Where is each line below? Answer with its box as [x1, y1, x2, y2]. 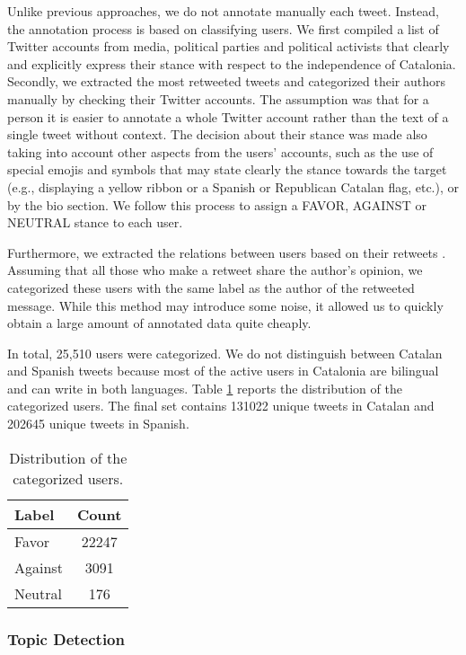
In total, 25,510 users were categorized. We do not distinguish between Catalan [7, 343, 443, 362]
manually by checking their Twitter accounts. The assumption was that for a [7, 89, 429, 108]
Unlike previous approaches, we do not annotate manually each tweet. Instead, [7, 2, 439, 20]
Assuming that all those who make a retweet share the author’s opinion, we [7, 261, 423, 279]
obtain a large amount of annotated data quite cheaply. [7, 314, 312, 332]
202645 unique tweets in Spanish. [7, 414, 189, 433]
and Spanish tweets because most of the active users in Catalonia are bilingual [7, 361, 439, 380]
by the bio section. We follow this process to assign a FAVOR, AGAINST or [7, 195, 426, 214]
